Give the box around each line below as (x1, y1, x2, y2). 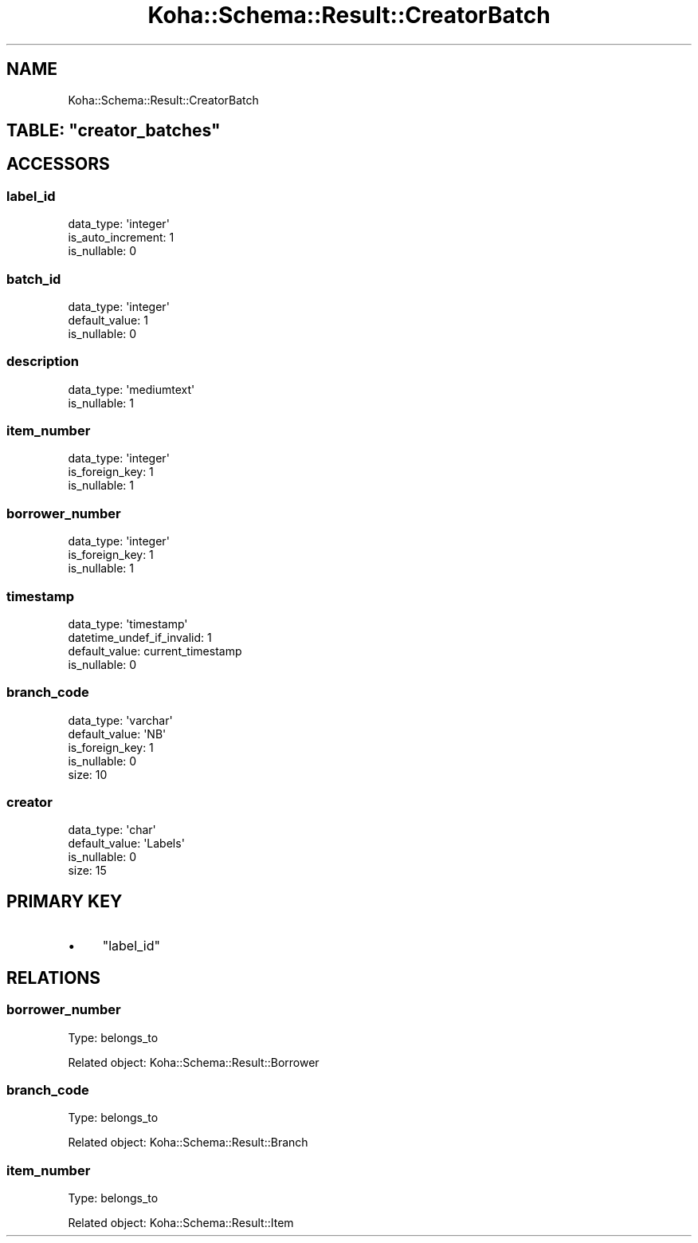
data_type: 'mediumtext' (68, 382, 195, 396)
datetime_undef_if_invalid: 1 (68, 630, 212, 644)
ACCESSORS (6, 154, 110, 175)
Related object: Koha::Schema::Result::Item (68, 1216, 294, 1230)
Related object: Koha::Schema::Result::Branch (68, 1135, 308, 1150)
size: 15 (68, 863, 107, 878)
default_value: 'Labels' (68, 836, 185, 851)
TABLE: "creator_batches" (6, 120, 221, 141)
